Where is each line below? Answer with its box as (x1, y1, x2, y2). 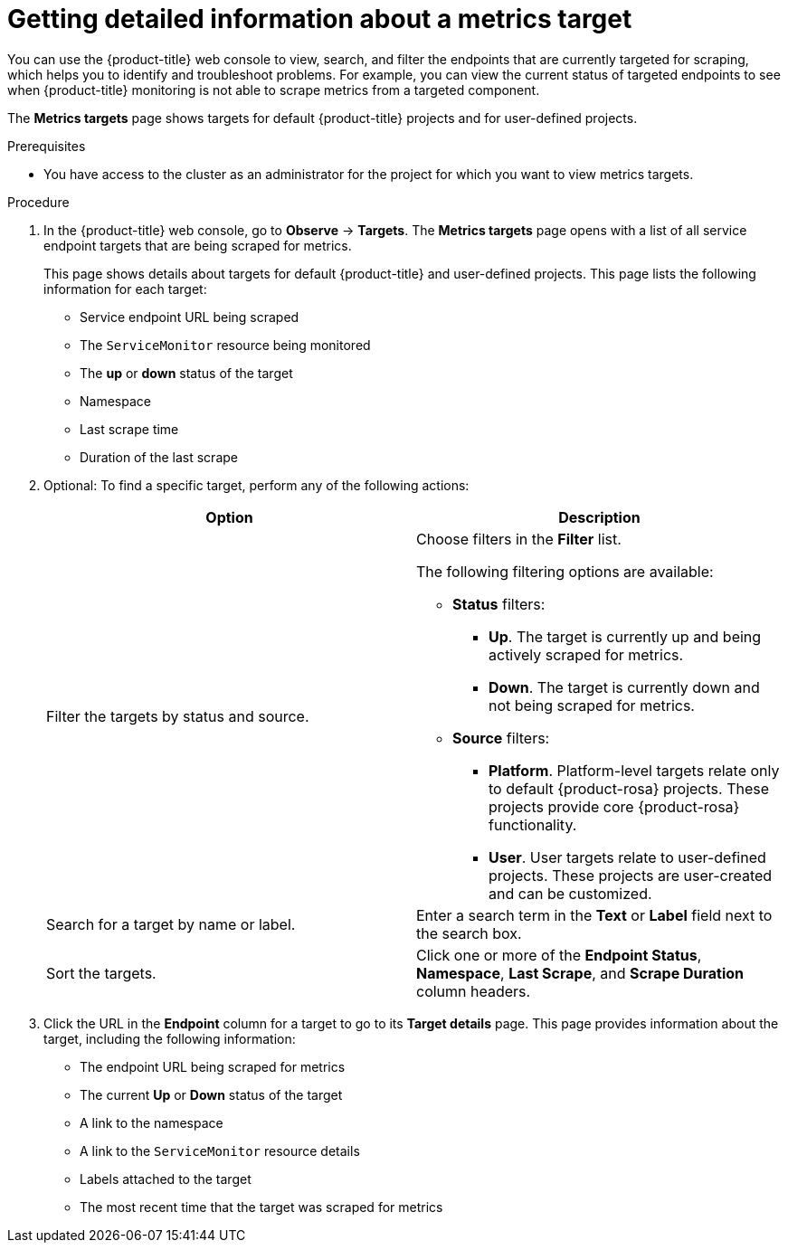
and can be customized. (489, 884, 652, 903)
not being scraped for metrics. (489, 696, 695, 715)
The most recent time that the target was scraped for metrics (80, 1198, 443, 1215)
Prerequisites (7, 137, 86, 154)
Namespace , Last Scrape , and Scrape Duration (416, 963, 745, 982)
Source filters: (452, 728, 550, 747)
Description (558, 507, 641, 526)
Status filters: (452, 594, 546, 613)
